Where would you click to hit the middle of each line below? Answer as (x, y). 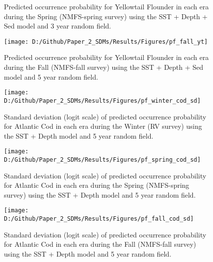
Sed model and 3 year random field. (58, 26)
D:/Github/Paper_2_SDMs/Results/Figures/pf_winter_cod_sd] (102, 101)
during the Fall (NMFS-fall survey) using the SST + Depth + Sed (104, 67)
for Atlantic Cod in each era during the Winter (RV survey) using (103, 126)
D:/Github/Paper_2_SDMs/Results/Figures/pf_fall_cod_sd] (99, 219)
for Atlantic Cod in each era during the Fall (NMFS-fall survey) (100, 244)
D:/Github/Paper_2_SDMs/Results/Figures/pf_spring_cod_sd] (102, 160)
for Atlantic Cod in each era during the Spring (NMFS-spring (97, 185)
